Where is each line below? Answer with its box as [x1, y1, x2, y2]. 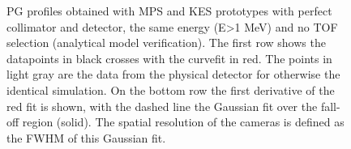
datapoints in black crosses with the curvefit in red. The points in [6, 49, 332, 66]
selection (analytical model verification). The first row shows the [6, 34, 326, 51]
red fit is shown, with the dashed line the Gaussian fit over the [6, 97, 318, 114]
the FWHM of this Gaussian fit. [6, 129, 166, 146]
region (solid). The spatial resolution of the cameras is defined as [22, 113, 345, 130]
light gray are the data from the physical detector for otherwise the [6, 66, 340, 83]
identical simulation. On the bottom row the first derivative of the [6, 81, 335, 98]
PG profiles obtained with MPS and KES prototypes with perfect [6, 2, 332, 19]
